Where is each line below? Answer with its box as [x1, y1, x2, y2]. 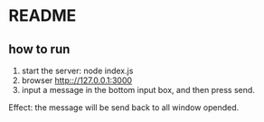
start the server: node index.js [21, 65, 134, 76]
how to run [8, 42, 71, 57]
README [8, 5, 77, 26]
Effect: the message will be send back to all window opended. [8, 102, 240, 113]
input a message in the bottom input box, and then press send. [21, 85, 255, 95]
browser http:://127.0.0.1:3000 [21, 75, 133, 86]
